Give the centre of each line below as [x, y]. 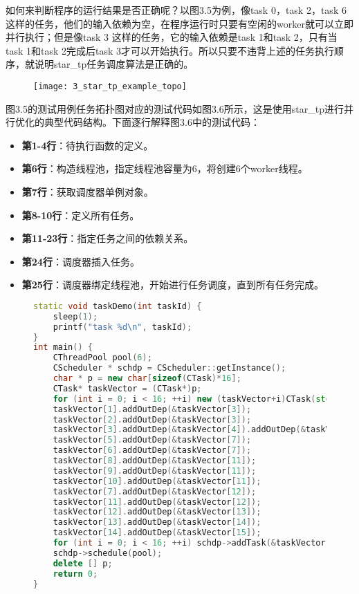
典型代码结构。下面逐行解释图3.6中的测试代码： [152, 122]
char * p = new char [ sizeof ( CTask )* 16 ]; [147, 379]
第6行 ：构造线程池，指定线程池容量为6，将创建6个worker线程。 [165, 168]
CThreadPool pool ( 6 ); [102, 358]
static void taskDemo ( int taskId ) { [118, 306]
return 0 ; [75, 574]
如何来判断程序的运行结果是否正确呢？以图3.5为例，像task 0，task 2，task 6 [176, 10]
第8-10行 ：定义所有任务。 [81, 215]
